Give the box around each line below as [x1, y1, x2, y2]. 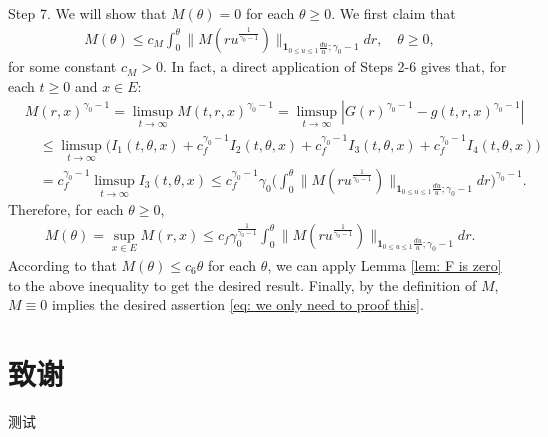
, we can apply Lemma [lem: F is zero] [267, 254, 502, 275]
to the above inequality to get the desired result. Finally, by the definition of [8, 274, 477, 295]
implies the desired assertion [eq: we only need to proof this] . [51, 294, 424, 315]
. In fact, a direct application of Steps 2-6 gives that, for [162, 56, 507, 77]
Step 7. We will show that [8, 3, 167, 23]
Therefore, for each [8, 199, 124, 220]
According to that [8, 254, 117, 275]
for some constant [8, 56, 117, 77]
